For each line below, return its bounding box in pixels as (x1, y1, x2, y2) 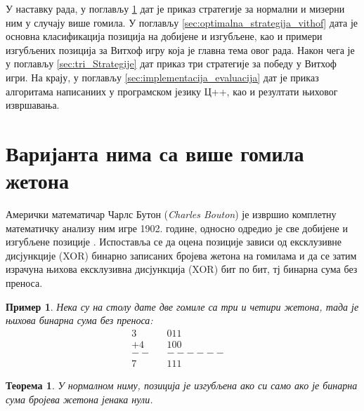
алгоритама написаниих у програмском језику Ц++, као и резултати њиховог (6, 83, 338, 98)
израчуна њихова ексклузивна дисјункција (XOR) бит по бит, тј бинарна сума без (6, 262, 358, 276)
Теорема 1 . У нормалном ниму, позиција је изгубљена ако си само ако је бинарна (6, 377, 358, 392)
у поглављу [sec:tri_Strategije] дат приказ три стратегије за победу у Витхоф (6, 56, 337, 71)
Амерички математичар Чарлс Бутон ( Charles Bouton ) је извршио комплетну (6, 207, 337, 222)
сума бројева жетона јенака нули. (6, 391, 153, 406)
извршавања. (6, 97, 60, 112)
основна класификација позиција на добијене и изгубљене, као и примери (6, 29, 323, 43)
